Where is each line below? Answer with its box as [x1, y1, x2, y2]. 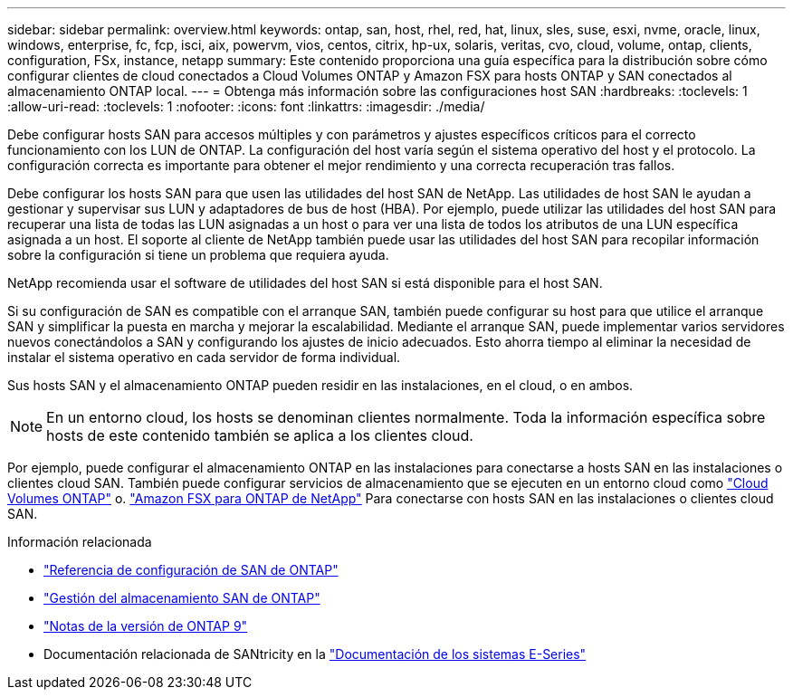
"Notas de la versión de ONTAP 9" [43, 618, 248, 634]
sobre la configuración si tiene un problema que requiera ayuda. [7, 247, 389, 263]
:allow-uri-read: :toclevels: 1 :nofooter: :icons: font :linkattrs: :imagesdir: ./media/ [7, 99, 485, 114]
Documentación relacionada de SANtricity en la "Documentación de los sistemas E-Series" [43, 646, 587, 662]
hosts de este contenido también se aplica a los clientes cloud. [46, 426, 473, 444]
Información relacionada [7, 534, 152, 549]
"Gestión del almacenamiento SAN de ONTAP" [43, 590, 320, 606]
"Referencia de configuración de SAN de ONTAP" [43, 562, 339, 578]
